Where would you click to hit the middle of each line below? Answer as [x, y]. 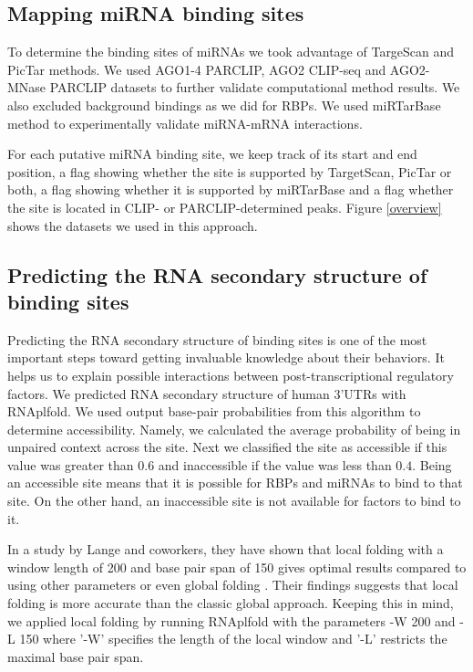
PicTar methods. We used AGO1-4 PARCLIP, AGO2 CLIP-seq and [197, 69]
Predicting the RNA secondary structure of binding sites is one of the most [217, 339]
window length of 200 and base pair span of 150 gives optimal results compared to [237, 567]
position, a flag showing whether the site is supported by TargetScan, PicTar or [230, 171]
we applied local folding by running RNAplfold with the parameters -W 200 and [231, 620]
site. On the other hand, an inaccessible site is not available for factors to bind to [234, 501]
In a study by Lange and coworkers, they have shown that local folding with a [226, 549]
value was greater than [71, 464]
